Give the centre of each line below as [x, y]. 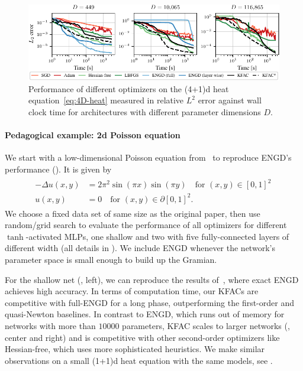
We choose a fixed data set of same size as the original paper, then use [133, 213]
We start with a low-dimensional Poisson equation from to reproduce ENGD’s [148, 157]
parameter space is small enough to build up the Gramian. [111, 259]
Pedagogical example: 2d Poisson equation [93, 135]
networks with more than [50, 325]
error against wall [230, 100]
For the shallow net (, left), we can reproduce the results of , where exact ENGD [152, 279]
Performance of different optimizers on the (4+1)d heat [129, 88]
